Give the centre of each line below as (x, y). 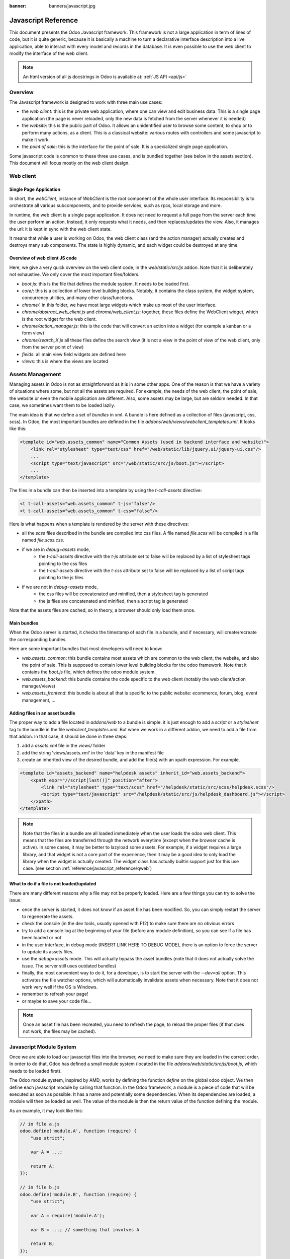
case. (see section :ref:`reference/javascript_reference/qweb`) (87, 868)
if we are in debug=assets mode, (56, 549)
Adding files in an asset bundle (42, 713)
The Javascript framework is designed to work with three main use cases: (86, 102)
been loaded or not (41, 938)
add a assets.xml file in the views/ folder (64, 746)
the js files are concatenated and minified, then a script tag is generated (113, 601)
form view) (33, 333)
